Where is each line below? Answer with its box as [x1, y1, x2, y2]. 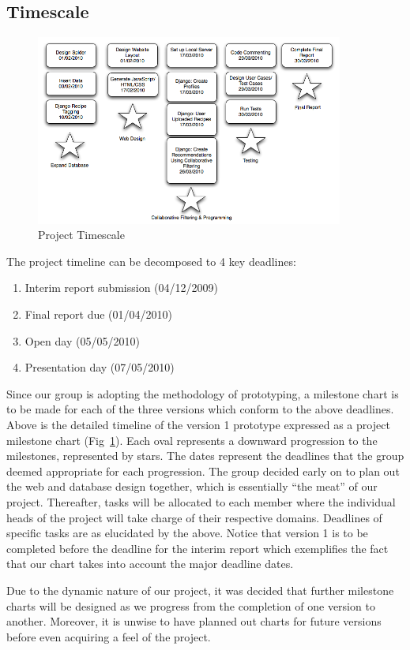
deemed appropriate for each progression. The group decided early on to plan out [6, 462, 400, 479]
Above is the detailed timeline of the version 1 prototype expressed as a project [6, 417, 390, 433]
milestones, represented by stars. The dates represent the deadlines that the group [6, 447, 404, 464]
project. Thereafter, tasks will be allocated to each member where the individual [6, 494, 396, 510]
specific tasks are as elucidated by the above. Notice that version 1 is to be [6, 525, 368, 541]
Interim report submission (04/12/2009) [24, 279, 218, 296]
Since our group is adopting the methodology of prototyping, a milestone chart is [6, 385, 399, 402]
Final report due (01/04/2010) [24, 306, 172, 323]
